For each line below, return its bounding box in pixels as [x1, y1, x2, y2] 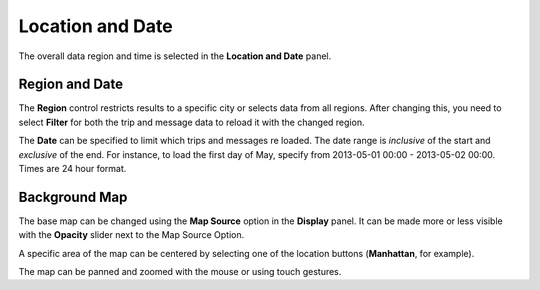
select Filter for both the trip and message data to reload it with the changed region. [18, 116, 365, 128]
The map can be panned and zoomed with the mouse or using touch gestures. [18, 266, 342, 278]
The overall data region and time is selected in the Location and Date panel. [18, 50, 332, 62]
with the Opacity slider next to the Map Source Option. [18, 229, 245, 241]
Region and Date [18, 76, 124, 93]
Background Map [18, 188, 128, 205]
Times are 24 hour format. [18, 163, 127, 175]
